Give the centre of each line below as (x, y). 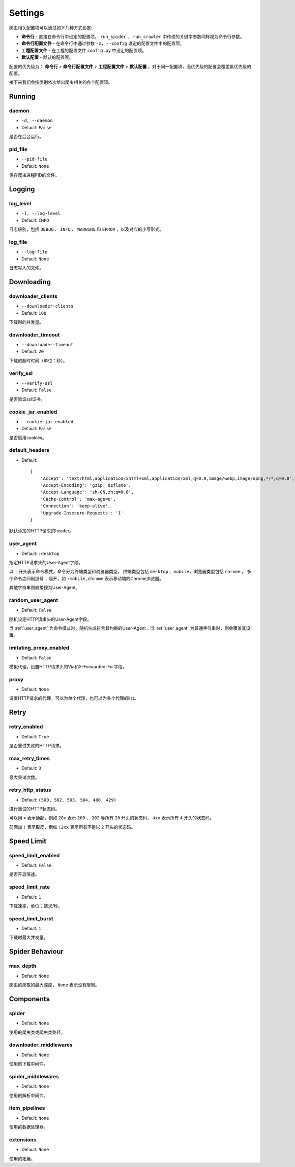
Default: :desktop (40, 553)
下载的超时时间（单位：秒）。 (38, 361)
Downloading (30, 282)
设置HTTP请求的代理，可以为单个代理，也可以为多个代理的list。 (74, 698)
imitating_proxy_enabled (39, 648)
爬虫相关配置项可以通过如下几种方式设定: (51, 28)
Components (29, 999)
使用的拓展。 (22, 1159)
